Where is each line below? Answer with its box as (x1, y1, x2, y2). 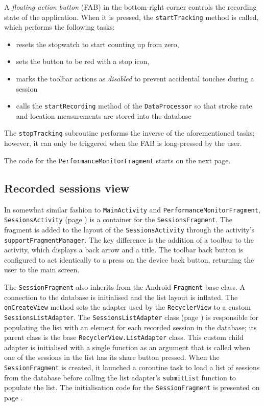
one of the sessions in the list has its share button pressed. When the (4, 352, 220, 362)
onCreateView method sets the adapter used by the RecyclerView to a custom (4, 302, 251, 312)
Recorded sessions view (4, 180, 130, 196)
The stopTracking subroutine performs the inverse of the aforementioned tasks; (4, 127, 255, 138)
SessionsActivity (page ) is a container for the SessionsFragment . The (4, 214, 233, 225)
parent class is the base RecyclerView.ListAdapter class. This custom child (4, 332, 244, 343)
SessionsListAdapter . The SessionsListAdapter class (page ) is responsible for (4, 311, 259, 322)
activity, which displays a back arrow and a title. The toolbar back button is (4, 244, 244, 255)
